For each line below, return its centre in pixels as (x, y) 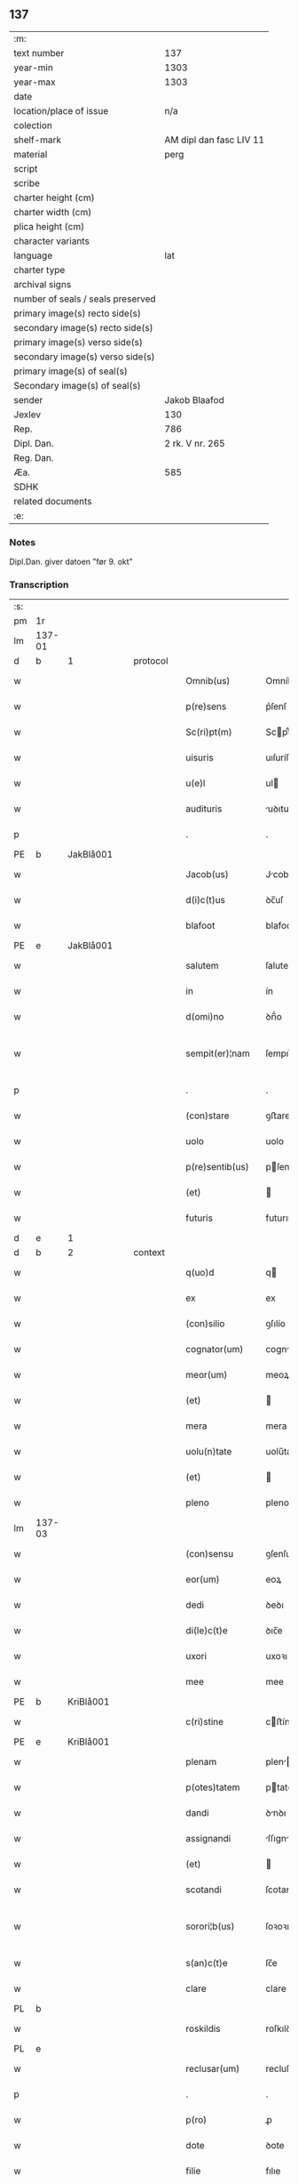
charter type (39, 270)
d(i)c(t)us (206, 900)
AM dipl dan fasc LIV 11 (214, 140)
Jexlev (27, 415)
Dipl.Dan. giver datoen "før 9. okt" (71, 562)
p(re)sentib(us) (218, 1167)
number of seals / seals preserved (85, 299)
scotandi (204, 1890)
